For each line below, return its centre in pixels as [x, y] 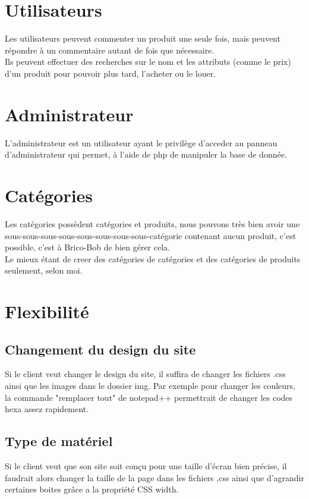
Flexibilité [47, 311]
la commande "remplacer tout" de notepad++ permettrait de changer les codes [149, 397]
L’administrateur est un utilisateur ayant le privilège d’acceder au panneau [141, 142]
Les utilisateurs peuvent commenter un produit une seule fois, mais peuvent [143, 38]
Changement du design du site [100, 349]
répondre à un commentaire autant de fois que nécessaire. [110, 50]
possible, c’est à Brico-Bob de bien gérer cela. [87, 247]
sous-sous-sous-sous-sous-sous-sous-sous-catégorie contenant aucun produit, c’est [151, 235]
